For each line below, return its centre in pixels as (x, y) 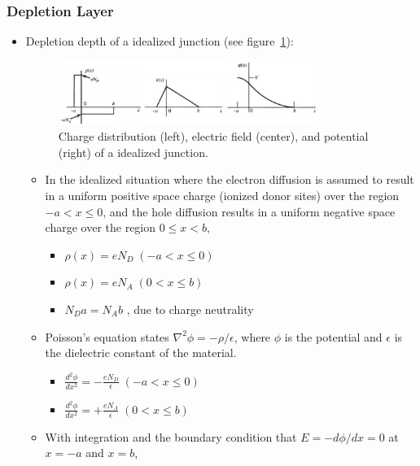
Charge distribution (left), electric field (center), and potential (213, 136)
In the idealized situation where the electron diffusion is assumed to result (230, 179)
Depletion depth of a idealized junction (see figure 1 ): (160, 41)
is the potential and (333, 336)
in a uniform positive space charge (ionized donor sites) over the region (222, 196)
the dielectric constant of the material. (141, 353)
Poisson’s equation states (107, 336)
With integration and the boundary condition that (171, 436)
